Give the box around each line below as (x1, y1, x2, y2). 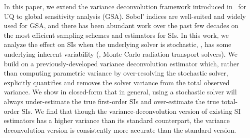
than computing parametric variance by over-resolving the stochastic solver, (4, 68, 228, 78)
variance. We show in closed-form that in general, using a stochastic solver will (4, 87, 237, 97)
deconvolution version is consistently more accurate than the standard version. (4, 124, 236, 135)
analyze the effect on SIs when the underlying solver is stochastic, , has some (4, 39, 232, 49)
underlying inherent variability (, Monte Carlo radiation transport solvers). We (4, 48, 237, 59)
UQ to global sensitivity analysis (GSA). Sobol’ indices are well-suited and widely (4, 11, 246, 21)
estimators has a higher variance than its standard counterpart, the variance (4, 115, 230, 125)
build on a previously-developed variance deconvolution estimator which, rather (4, 58, 239, 68)
